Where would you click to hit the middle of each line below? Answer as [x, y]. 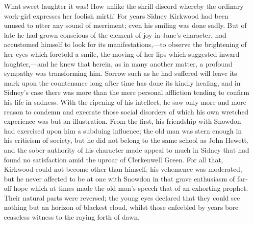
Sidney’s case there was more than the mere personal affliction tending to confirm [127, 92]
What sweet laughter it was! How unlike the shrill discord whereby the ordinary [124, 6]
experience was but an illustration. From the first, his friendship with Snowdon [123, 121]
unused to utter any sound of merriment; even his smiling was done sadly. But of [125, 25]
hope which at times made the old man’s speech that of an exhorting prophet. [131, 188]
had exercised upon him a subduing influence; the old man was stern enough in [123, 130]
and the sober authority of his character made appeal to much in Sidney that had [127, 149]
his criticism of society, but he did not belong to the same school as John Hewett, [126, 140]
